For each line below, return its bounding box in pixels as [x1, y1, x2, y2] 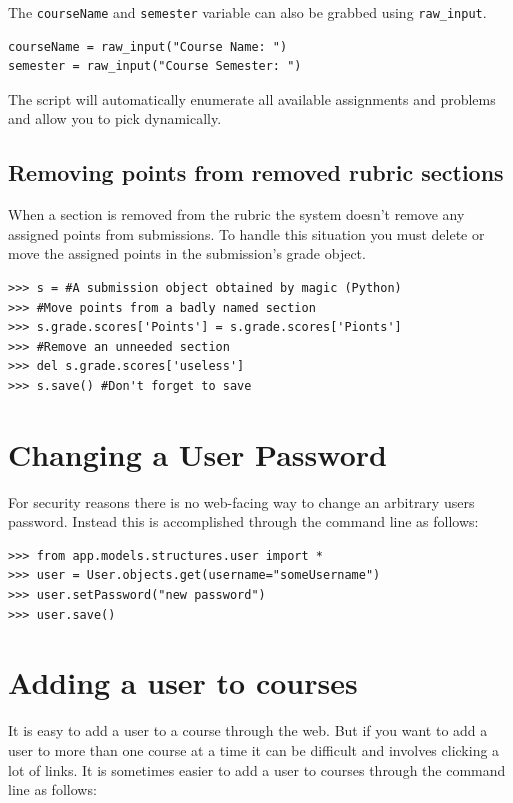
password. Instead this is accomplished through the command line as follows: [8, 511, 479, 532]
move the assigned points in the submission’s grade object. [8, 243, 366, 264]
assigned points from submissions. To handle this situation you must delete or [8, 223, 485, 244]
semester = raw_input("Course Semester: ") [8, 59, 302, 74]
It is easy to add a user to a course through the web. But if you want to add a [8, 720, 488, 741]
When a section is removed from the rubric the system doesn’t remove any [8, 204, 465, 225]
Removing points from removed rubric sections [8, 157, 504, 188]
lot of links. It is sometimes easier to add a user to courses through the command [8, 759, 506, 780]
